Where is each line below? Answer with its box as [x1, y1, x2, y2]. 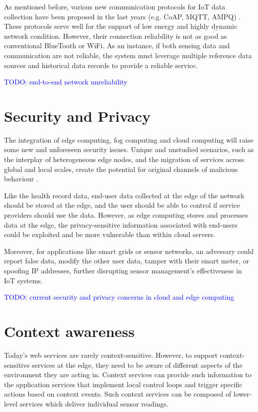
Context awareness [4, 321, 135, 341]
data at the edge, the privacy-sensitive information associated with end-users [4, 219, 238, 230]
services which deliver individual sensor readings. [19, 398, 169, 409]
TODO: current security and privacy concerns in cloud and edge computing [4, 292, 234, 302]
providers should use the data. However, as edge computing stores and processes [4, 210, 248, 220]
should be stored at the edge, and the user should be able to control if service [4, 200, 240, 210]
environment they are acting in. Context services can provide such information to [4, 369, 252, 380]
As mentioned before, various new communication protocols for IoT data [4, 1, 225, 11]
